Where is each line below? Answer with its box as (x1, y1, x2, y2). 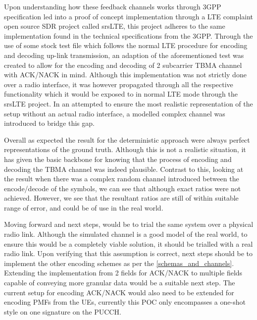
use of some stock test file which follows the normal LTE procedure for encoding (4, 40, 248, 51)
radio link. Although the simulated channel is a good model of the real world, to (4, 229, 248, 239)
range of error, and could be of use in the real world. (4, 202, 163, 213)
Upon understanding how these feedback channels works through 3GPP (4, 1, 221, 11)
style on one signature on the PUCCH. (4, 306, 121, 317)
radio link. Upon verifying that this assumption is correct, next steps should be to (4, 248, 253, 259)
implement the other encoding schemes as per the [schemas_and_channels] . (4, 258, 234, 268)
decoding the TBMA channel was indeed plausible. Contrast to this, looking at (4, 163, 244, 174)
